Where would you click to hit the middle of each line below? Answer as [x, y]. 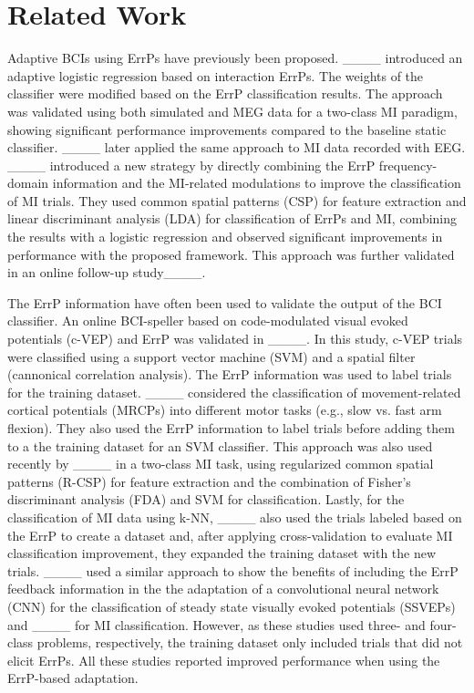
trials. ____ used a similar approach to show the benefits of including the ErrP [233, 570]
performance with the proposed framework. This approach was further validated [231, 254]
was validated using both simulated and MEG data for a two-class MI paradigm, [232, 111]
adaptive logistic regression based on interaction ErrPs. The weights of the [216, 75]
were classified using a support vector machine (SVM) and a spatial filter [211, 356]
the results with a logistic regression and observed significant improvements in [225, 237]
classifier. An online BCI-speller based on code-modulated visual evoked [208, 321]
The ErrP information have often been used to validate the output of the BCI [225, 302]
